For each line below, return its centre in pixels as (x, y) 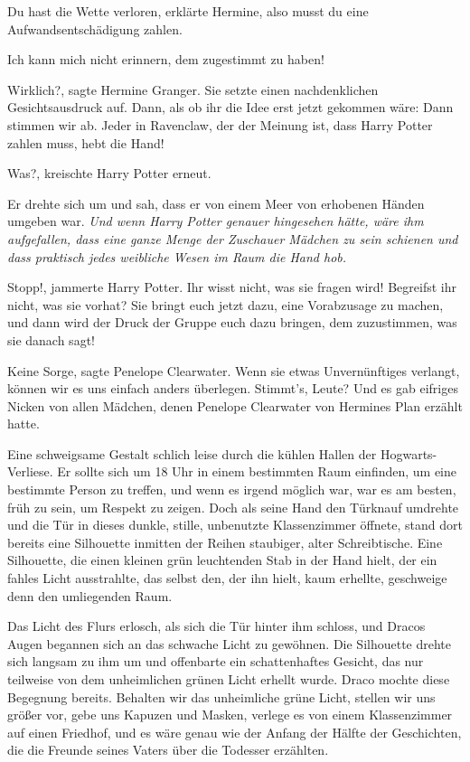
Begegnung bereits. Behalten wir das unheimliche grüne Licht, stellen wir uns (221, 696)
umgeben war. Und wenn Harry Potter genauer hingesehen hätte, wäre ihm (216, 221)
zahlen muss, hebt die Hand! (86, 142)
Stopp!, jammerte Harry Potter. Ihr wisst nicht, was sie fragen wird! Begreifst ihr (232, 287)
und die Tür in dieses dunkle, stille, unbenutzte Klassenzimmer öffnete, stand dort (235, 525)
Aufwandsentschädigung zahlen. (95, 28)
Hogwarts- (409, 453)
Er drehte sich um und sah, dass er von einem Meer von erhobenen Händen (216, 203)
